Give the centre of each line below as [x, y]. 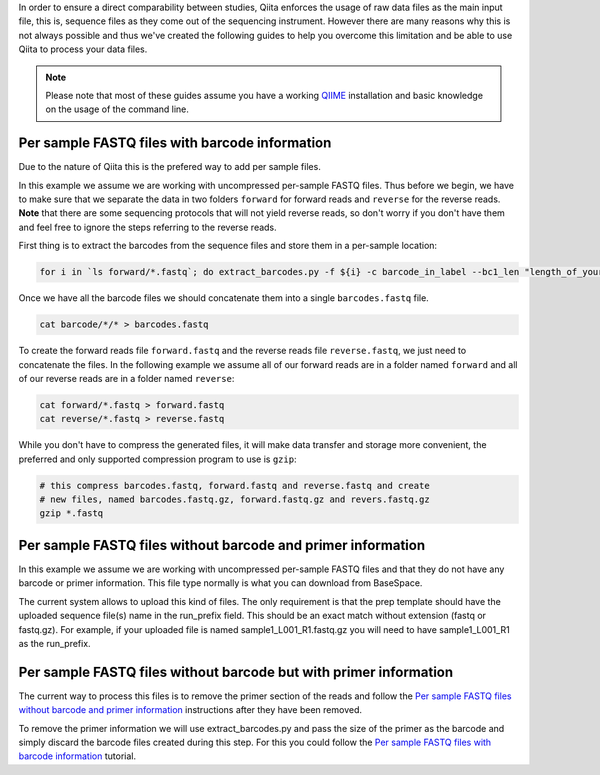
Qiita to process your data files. [83, 49]
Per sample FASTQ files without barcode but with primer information [236, 671]
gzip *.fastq [71, 513]
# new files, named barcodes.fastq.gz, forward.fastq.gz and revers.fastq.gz [234, 499]
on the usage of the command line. [117, 109]
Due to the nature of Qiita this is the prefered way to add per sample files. [170, 167]
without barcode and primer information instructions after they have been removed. [190, 710]
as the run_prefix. [54, 643]
